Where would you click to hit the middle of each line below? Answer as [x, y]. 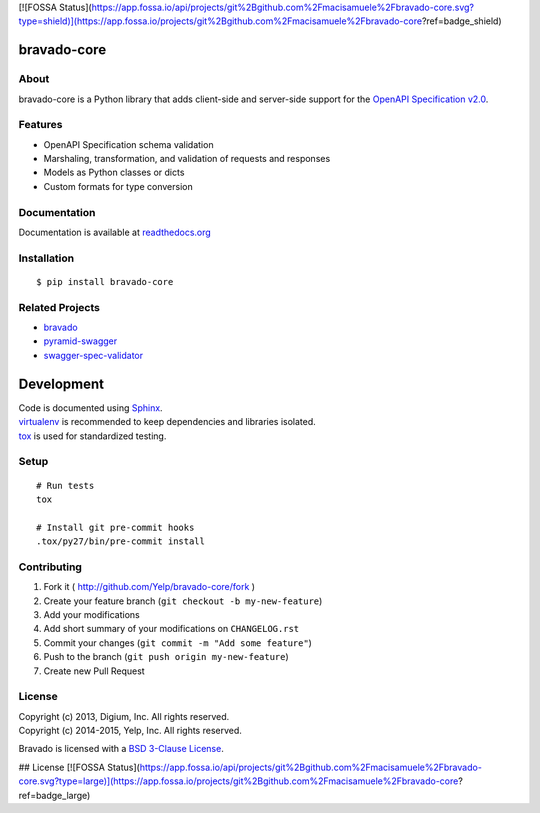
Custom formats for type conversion [118, 186]
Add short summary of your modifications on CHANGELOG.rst [171, 629]
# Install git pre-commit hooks [115, 527]
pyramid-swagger [80, 341]
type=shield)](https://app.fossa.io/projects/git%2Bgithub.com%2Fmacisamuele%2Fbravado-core [220, 21]
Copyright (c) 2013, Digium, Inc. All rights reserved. [124, 716]
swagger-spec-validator [93, 355]
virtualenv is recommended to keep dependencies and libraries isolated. [167, 422]
